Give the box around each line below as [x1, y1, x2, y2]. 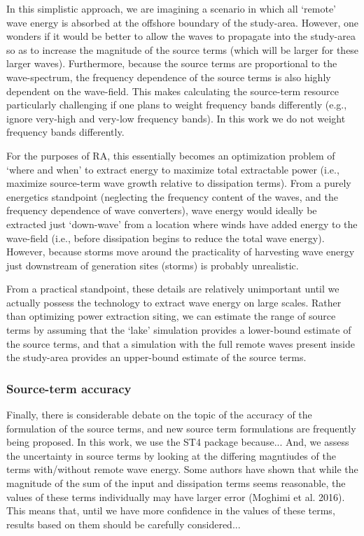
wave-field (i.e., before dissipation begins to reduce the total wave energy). [6, 230, 325, 245]
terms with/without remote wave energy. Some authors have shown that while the [6, 462, 358, 477]
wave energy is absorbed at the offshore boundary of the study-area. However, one [6, 15, 358, 29]
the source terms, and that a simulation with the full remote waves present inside [6, 336, 355, 351]
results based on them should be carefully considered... [6, 516, 241, 531]
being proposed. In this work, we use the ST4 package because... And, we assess [6, 435, 349, 449]
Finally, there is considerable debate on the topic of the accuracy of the [6, 407, 312, 422]
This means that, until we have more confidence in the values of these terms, [6, 503, 335, 518]
